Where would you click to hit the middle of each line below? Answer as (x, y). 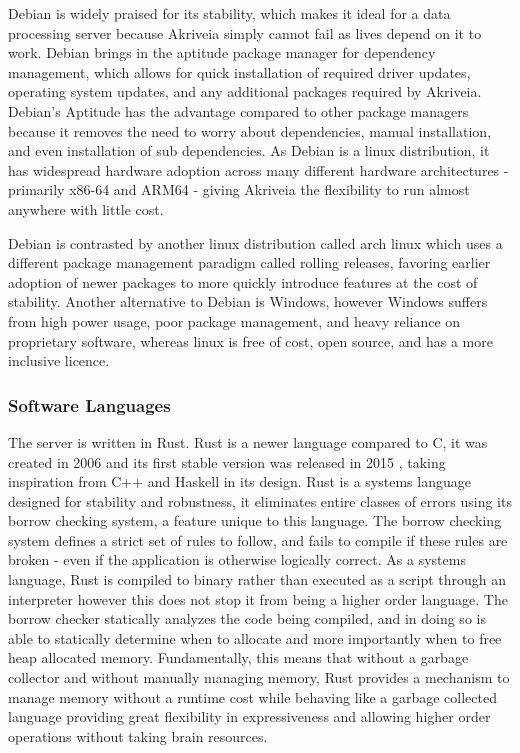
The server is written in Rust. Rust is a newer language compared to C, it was (248, 441)
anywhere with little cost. (86, 208)
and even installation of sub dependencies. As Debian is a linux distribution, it (249, 150)
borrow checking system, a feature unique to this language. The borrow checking (255, 520)
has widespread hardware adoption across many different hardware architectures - (258, 169)
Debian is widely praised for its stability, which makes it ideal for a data (229, 13)
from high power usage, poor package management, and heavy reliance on (234, 320)
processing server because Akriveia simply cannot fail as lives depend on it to (245, 32)
